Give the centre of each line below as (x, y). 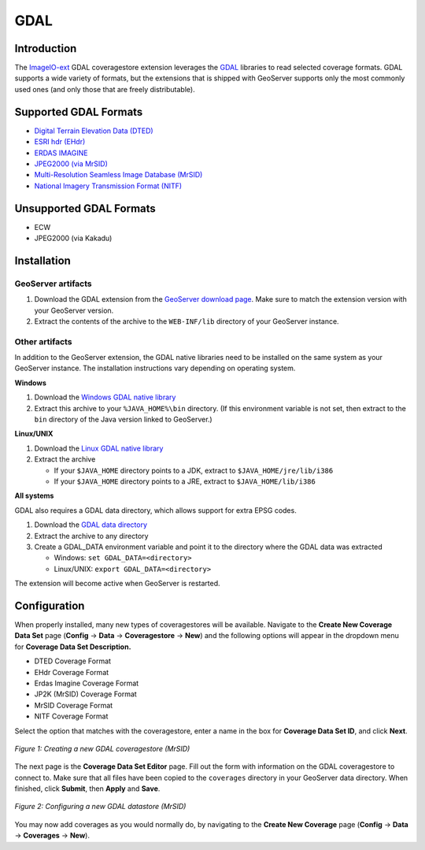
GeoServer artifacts (53, 284)
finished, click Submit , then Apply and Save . (87, 789)
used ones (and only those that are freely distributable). (105, 89)
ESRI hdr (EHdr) (60, 142)
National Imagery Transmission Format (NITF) (108, 186)
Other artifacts (43, 341)
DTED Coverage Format (73, 661)
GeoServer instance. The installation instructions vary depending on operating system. (155, 368)
